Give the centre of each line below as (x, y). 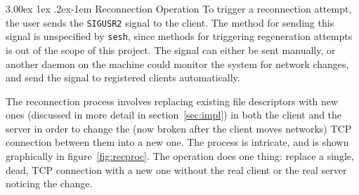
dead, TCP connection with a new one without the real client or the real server (176, 169)
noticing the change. (49, 183)
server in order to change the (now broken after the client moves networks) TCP (179, 128)
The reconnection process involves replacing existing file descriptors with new (172, 101)
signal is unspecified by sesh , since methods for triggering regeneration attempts (179, 36)
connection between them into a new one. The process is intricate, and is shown (177, 142)
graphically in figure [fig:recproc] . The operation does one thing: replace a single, (180, 156)
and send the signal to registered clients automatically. (123, 78)
